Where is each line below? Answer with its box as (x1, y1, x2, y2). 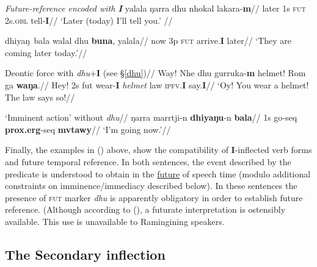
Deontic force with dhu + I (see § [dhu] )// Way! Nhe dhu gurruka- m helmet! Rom (5, 66, 306, 79)
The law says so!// (5, 90, 75, 103)
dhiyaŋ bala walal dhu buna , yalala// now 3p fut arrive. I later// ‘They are (5, 34, 292, 47)
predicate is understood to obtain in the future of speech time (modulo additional (5, 167, 311, 180)
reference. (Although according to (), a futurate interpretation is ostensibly (5, 203, 286, 216)
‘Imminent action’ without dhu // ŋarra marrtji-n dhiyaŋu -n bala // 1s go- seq (5, 111, 297, 124)
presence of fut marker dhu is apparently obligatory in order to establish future (5, 191, 303, 204)
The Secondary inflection (5, 244, 166, 263)
